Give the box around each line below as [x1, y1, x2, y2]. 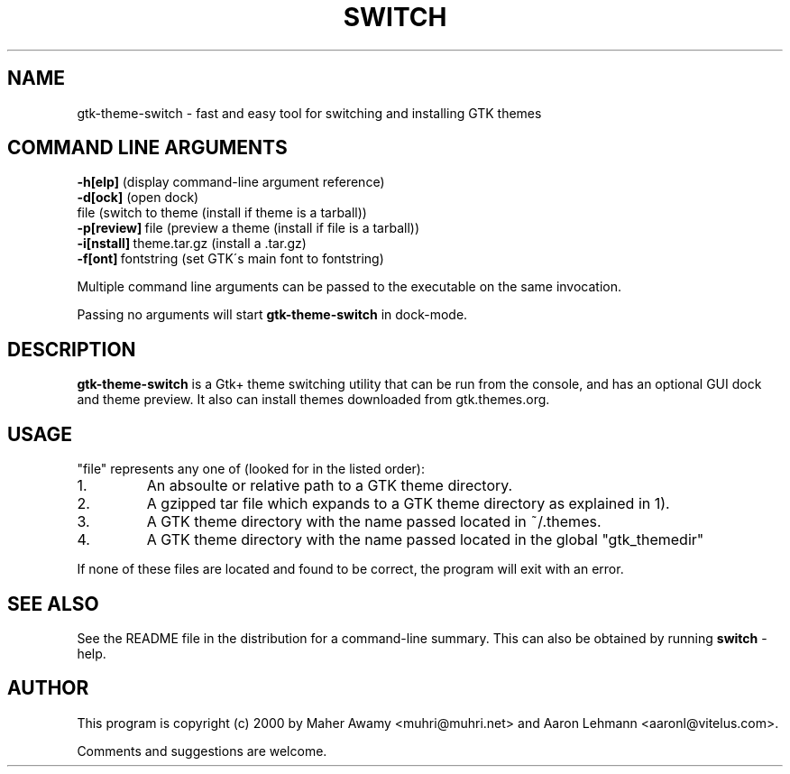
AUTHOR [7, 677, 89, 700]
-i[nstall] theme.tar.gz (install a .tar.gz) [77, 235, 307, 252]
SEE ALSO [7, 592, 99, 615]
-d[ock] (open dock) [77, 189, 199, 206]
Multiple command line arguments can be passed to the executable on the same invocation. [77, 279, 621, 295]
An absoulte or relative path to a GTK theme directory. [146, 476, 513, 495]
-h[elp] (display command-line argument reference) [77, 174, 385, 190]
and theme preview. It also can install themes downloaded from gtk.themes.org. [77, 392, 550, 408]
